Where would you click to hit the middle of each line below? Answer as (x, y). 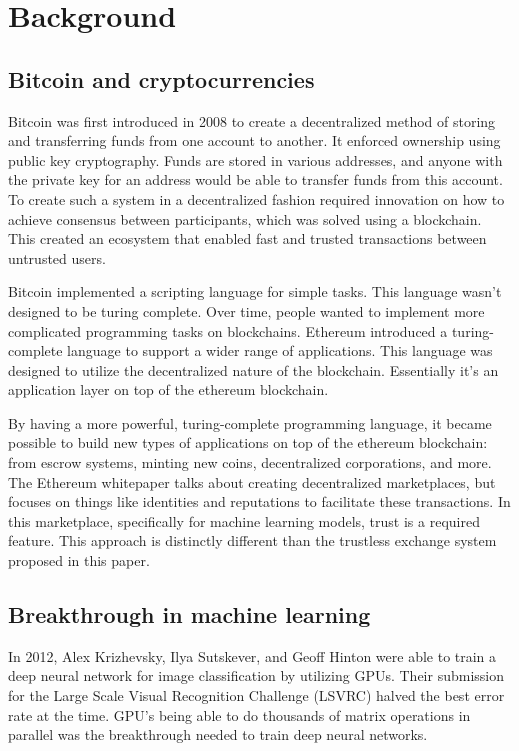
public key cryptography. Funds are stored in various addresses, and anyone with (255, 159)
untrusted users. (57, 257)
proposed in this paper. (79, 560)
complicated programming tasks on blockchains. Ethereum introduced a (228, 330)
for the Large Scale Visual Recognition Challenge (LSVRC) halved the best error (256, 695)
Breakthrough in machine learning (189, 614)
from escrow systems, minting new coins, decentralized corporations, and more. (250, 462)
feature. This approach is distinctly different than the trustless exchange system (252, 540)
